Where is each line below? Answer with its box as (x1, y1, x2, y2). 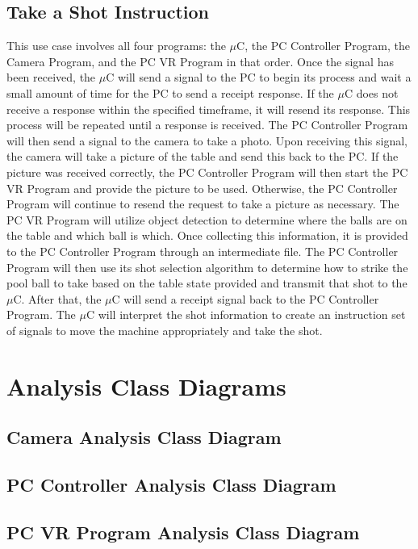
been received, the (6, 69, 96, 86)
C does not (344, 84, 399, 101)
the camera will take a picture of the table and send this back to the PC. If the (6, 148, 399, 165)
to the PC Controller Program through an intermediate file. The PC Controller (6, 242, 399, 259)
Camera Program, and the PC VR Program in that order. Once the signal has (6, 52, 394, 69)
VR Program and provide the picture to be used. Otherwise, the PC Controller (6, 179, 398, 196)
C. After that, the (13, 290, 102, 307)
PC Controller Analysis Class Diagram (6, 472, 336, 497)
